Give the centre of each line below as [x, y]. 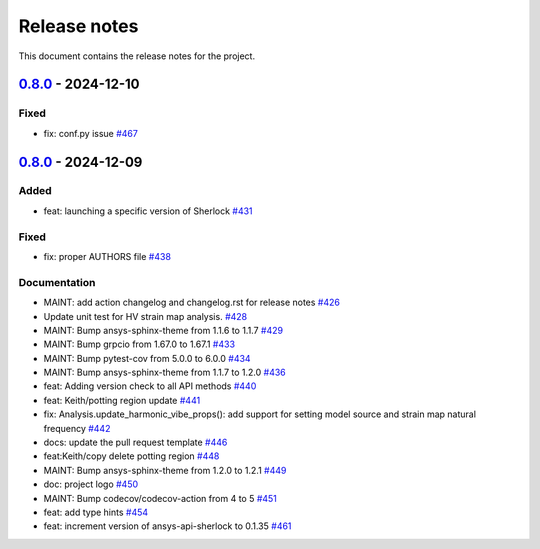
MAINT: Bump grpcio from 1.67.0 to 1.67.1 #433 [139, 344]
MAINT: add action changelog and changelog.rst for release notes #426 [191, 302]
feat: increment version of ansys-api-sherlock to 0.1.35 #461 [167, 526]
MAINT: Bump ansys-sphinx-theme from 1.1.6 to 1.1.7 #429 [163, 330]
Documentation [57, 282]
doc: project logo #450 [91, 484]
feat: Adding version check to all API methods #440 [150, 386]
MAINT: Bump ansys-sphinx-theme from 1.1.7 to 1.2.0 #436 [165, 372]
